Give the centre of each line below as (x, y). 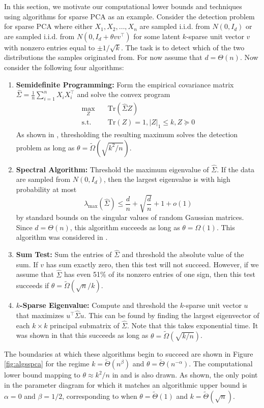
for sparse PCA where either (48, 26)
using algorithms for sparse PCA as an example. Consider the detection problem (129, 16)
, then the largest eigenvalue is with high (167, 179)
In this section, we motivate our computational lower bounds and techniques (123, 6)
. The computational (221, 364)
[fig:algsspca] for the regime (47, 364)
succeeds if (33, 285)
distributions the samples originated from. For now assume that (103, 57)
